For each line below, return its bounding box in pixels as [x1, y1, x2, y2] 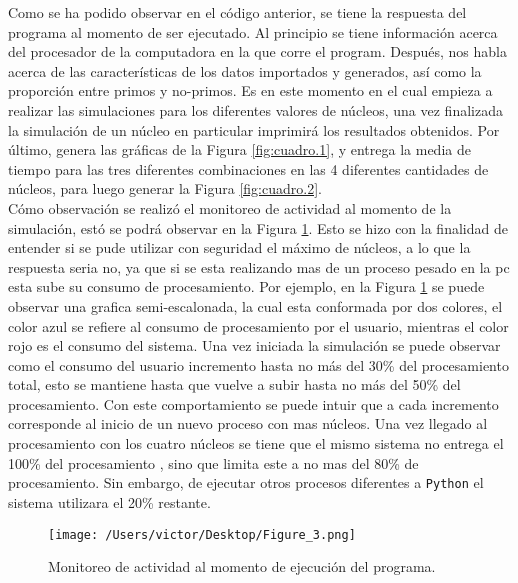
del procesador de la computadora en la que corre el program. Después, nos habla [8, 41, 507, 62]
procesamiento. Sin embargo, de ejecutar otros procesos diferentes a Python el [8, 472, 484, 493]
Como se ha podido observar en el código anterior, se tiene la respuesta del [8, 2, 467, 22]
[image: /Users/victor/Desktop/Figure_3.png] [48, 527, 356, 542]
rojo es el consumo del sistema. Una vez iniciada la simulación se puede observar [8, 335, 501, 356]
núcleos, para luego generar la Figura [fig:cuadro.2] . [8, 178, 322, 199]
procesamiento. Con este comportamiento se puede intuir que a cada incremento [8, 393, 499, 414]
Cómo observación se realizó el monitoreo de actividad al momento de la [8, 197, 452, 218]
